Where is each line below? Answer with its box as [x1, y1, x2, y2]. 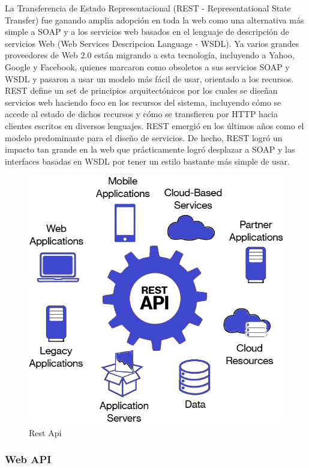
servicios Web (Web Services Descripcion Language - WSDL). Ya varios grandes [5, 37, 299, 49]
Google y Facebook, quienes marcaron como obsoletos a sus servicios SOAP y [5, 60, 290, 73]
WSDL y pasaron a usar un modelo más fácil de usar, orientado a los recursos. [5, 72, 294, 85]
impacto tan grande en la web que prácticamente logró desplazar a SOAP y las [5, 143, 295, 156]
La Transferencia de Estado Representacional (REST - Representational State [5, 2, 291, 14]
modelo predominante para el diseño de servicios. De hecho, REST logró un [5, 131, 283, 144]
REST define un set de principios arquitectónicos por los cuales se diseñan [5, 84, 278, 97]
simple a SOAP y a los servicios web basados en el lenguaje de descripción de [5, 25, 289, 38]
